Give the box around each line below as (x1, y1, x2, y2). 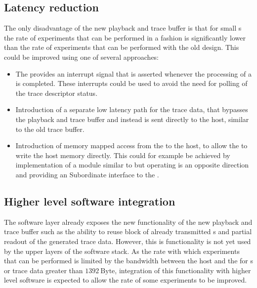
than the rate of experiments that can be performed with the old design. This (4, 42, 239, 52)
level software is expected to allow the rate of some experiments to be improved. (4, 275, 247, 285)
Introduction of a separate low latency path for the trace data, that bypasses (15, 104, 248, 115)
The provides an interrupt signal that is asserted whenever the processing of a (15, 68, 252, 79)
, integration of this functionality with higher (115, 265, 251, 275)
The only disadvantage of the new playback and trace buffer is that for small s (4, 23, 242, 33)
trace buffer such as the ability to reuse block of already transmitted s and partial (4, 226, 252, 237)
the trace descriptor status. (15, 87, 98, 98)
